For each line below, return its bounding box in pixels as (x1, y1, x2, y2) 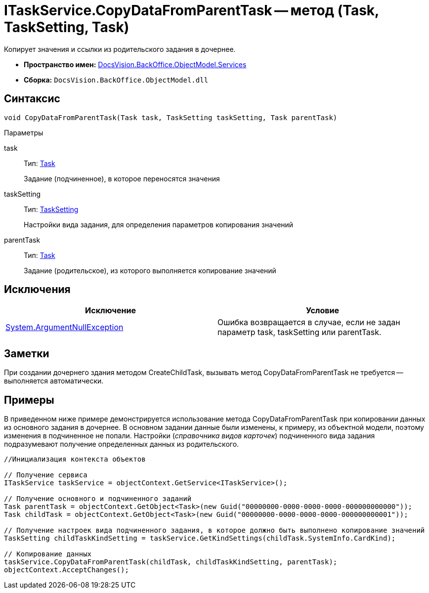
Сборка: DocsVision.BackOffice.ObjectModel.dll (24, 75, 209, 84)
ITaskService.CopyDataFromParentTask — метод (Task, (4, 2, 379, 19)
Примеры (4, 393, 54, 406)
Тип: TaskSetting (24, 205, 79, 213)
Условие (306, 305, 339, 316)
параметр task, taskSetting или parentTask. (217, 327, 382, 338)
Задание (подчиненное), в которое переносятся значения (24, 174, 220, 183)
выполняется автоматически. (4, 377, 104, 385)
